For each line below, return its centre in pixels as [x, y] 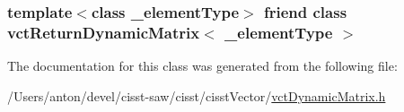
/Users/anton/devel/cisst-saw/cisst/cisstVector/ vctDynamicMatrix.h [197, 95]
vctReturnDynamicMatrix [104, 32]
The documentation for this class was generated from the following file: [202, 66]
